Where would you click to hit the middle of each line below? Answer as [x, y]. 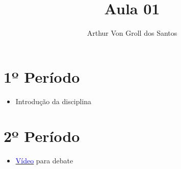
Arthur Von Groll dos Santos [132, 33]
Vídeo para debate [44, 161]
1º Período [42, 76]
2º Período [42, 136]
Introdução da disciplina [54, 101]
